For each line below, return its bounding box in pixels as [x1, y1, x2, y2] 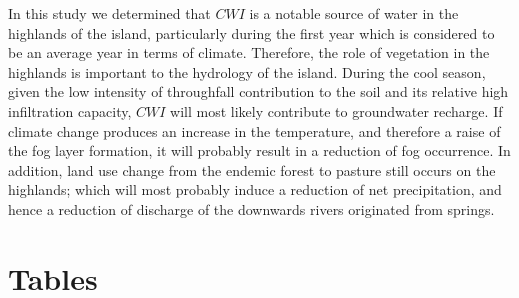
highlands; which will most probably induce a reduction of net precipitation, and [8, 179, 502, 200]
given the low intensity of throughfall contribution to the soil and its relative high [8, 81, 509, 102]
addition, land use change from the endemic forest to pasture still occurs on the [8, 159, 496, 180]
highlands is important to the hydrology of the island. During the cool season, [8, 61, 486, 82]
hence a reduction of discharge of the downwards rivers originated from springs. [8, 198, 495, 219]
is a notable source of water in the [249, 3, 459, 23]
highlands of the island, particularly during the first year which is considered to [8, 22, 495, 43]
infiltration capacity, [8, 100, 132, 121]
